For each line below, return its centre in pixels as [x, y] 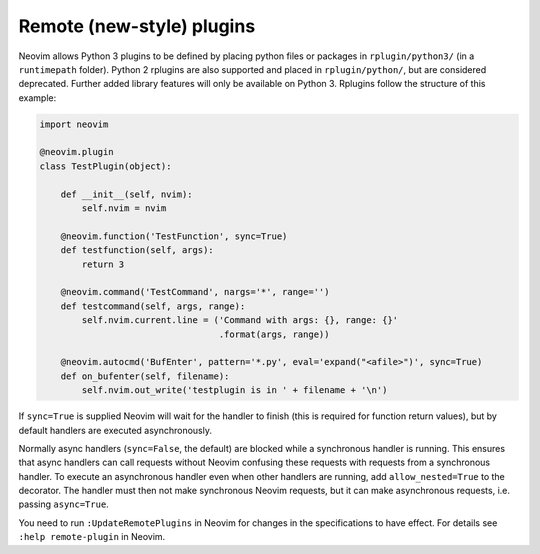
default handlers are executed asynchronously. [115, 430]
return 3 [103, 264]
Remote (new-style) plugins [137, 26]
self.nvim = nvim [124, 208]
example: [37, 97]
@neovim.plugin [76, 152]
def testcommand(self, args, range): [153, 306]
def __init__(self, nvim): [127, 194]
